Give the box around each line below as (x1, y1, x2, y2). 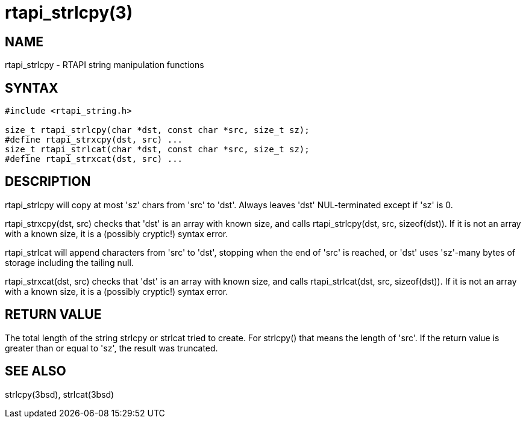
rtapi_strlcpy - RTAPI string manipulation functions (5, 60, 204, 70)
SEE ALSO (5, 363, 66, 379)
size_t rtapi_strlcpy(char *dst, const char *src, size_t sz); (5, 125, 310, 135)
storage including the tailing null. (5, 257, 134, 268)
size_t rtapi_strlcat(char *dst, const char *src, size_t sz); (5, 144, 310, 155)
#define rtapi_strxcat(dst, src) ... (5, 154, 183, 164)
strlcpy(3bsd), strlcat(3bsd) (5, 389, 114, 400)
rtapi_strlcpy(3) (5, 2, 133, 23)
